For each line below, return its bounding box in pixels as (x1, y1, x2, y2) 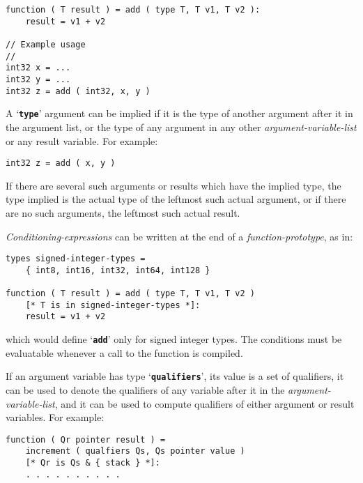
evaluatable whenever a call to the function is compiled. (6, 345, 243, 360)
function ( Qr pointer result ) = (6, 434, 166, 445)
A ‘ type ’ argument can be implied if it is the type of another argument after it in (6, 106, 353, 121)
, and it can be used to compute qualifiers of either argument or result (54, 396, 355, 411)
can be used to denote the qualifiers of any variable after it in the (6, 382, 285, 397)
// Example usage (6, 39, 86, 49)
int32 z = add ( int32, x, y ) (6, 86, 150, 96)
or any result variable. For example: (6, 133, 158, 148)
